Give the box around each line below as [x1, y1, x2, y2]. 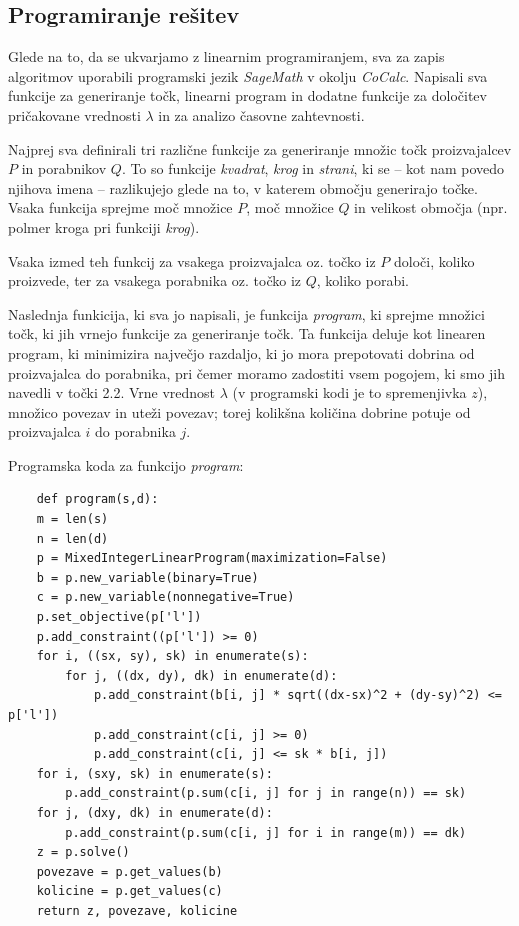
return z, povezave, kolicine [36, 903, 238, 918]
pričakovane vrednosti [8, 104, 141, 125]
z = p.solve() [36, 845, 130, 860]
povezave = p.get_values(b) [36, 864, 223, 879]
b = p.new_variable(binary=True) [36, 570, 259, 585]
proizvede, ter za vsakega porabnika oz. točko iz [8, 270, 302, 291]
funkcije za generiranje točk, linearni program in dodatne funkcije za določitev [8, 85, 487, 106]
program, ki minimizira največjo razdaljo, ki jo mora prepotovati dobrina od [8, 342, 475, 363]
